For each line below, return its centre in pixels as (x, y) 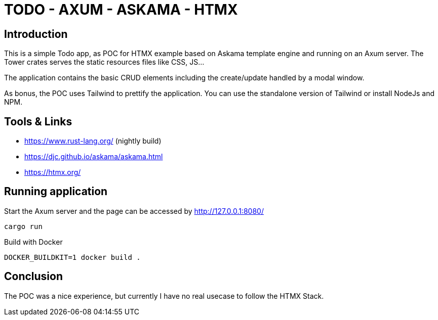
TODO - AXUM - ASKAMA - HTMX (121, 10)
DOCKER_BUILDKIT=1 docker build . (72, 257)
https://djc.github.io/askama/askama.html (94, 157)
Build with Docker (33, 242)
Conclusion (34, 277)
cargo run (23, 226)
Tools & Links (38, 121)
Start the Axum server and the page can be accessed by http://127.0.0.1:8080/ (134, 211)
